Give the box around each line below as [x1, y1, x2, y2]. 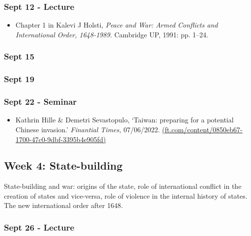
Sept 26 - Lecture [4, 221, 75, 233]
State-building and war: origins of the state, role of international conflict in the [4, 181, 242, 191]
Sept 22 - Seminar [4, 95, 77, 108]
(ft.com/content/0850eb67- [162, 124, 243, 134]
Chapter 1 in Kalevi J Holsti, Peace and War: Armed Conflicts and [15, 20, 218, 30]
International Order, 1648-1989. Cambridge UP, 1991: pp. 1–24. [15, 29, 208, 39]
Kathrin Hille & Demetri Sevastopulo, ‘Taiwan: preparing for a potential [15, 115, 234, 125]
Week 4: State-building [4, 158, 123, 173]
